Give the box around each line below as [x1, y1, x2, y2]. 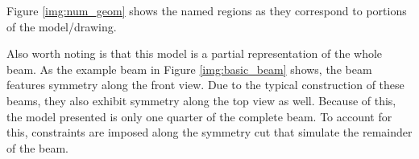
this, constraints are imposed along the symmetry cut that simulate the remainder [6, 124, 413, 141]
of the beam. [6, 139, 68, 156]
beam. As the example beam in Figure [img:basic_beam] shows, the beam [6, 60, 372, 77]
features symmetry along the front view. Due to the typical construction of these [6, 76, 404, 93]
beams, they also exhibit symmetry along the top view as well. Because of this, [6, 92, 396, 108]
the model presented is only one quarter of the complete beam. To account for [6, 108, 392, 124]
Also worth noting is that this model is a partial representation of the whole [6, 45, 383, 62]
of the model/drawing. [6, 18, 117, 35]
